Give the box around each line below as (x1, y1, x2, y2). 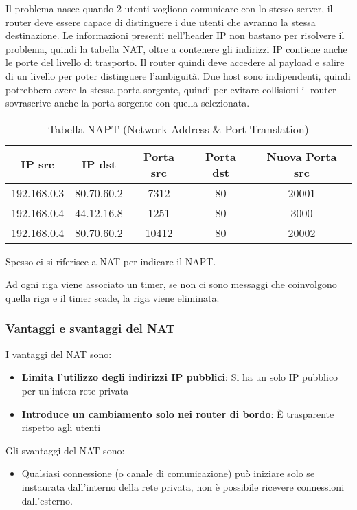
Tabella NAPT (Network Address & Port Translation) (48, 120, 309, 137)
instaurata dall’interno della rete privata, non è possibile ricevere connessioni (21, 479, 345, 494)
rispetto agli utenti (21, 420, 101, 434)
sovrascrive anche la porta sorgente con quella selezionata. (5, 96, 250, 110)
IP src (21, 156, 55, 173)
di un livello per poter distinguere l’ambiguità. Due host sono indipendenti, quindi (5, 68, 351, 82)
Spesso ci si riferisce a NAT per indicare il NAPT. (5, 254, 216, 268)
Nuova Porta (266, 148, 337, 164)
